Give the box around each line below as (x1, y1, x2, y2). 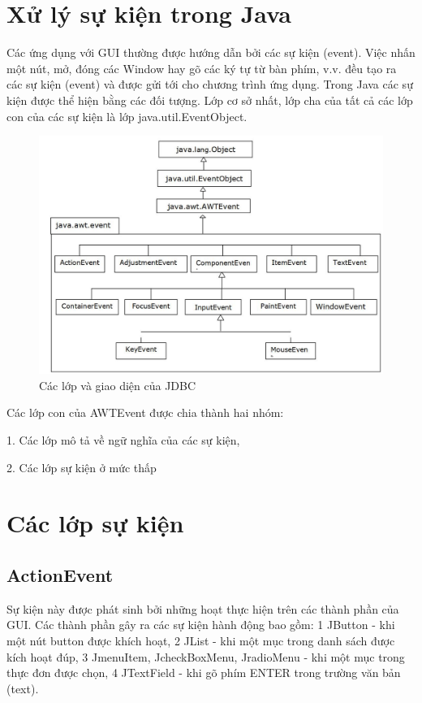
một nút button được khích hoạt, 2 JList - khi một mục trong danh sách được (6, 631, 395, 649)
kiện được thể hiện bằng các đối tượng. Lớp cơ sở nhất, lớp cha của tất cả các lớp (6, 91, 413, 108)
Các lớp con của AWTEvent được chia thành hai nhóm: (6, 404, 284, 421)
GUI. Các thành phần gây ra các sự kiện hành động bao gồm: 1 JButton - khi (6, 616, 395, 633)
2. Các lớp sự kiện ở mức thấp (6, 458, 157, 475)
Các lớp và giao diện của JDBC (39, 376, 196, 393)
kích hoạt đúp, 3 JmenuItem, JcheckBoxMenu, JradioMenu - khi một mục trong (6, 648, 405, 665)
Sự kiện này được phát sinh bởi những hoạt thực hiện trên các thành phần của (6, 600, 399, 617)
